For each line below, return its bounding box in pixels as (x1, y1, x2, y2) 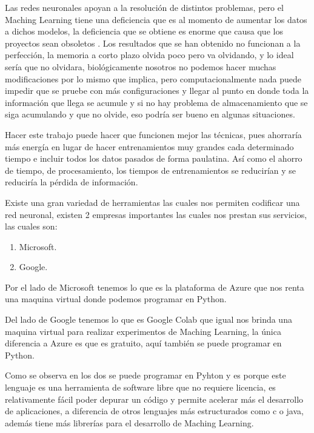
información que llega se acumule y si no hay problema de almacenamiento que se (5, 96, 308, 108)
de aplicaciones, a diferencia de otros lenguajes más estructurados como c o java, (5, 405, 304, 417)
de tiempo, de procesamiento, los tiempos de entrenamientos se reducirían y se (5, 164, 296, 176)
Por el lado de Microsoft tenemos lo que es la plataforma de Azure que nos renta (5, 280, 304, 293)
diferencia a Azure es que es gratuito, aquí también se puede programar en (5, 337, 282, 349)
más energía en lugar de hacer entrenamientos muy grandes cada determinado (5, 140, 294, 153)
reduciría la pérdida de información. (5, 176, 138, 188)
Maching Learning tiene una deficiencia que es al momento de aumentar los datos (5, 13, 307, 25)
